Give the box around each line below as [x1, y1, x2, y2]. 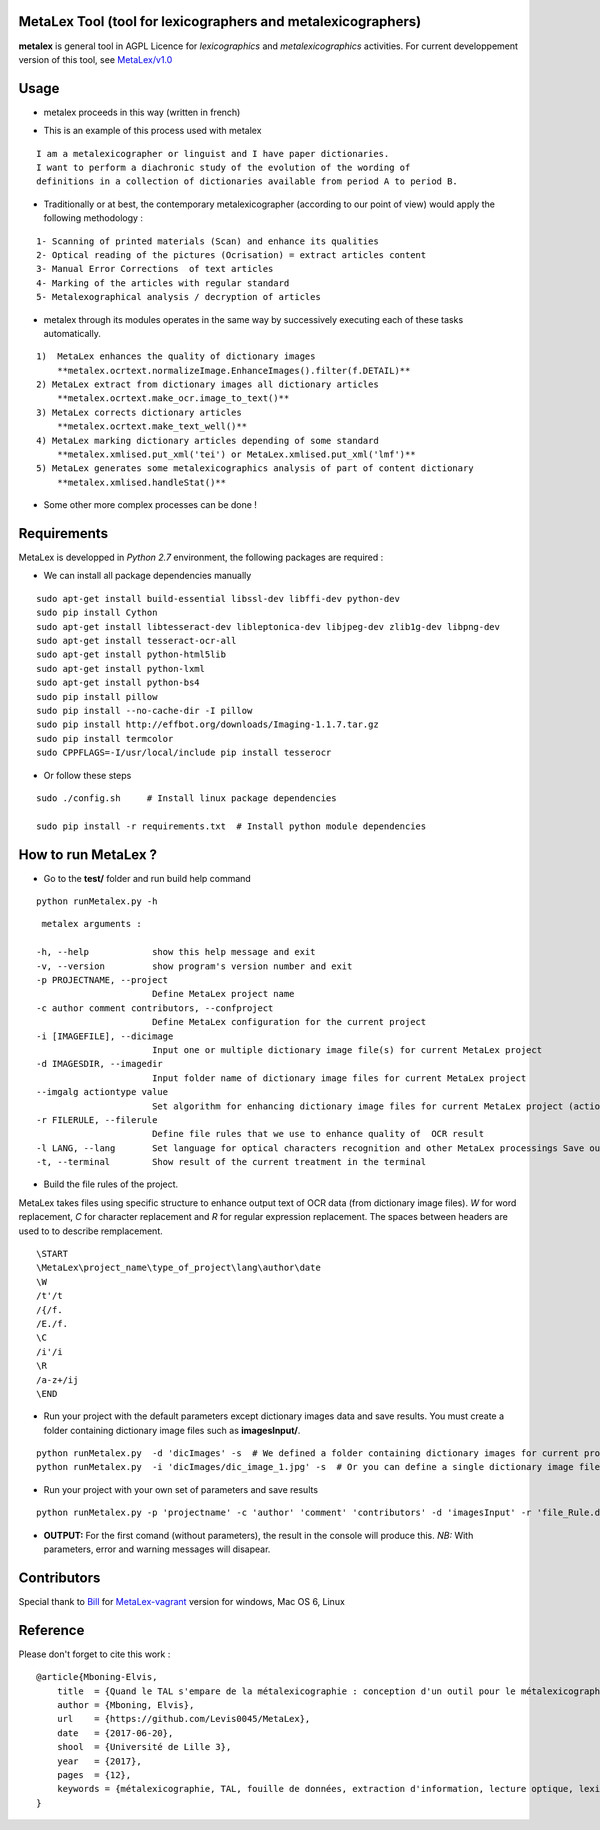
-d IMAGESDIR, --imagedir [36, 1058, 164, 1070]
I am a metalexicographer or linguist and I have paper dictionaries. [36, 148, 390, 159]
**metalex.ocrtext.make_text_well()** [56, 421, 248, 432]
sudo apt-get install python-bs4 [36, 677, 200, 689]
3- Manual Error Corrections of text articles [36, 263, 274, 275]
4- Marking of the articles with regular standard [36, 277, 290, 289]
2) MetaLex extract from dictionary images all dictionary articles [36, 379, 379, 390]
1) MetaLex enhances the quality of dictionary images [36, 351, 316, 362]
